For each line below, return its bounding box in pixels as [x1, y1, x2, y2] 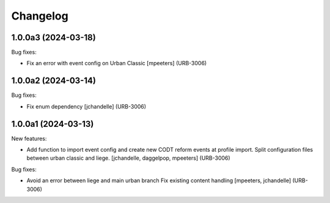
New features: [11, 135, 47, 142]
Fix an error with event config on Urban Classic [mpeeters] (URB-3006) [26, 60, 207, 67]
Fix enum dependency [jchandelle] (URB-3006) [26, 102, 147, 110]
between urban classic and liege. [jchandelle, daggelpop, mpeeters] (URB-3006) [26, 154, 230, 162]
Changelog [11, 9, 68, 23]
